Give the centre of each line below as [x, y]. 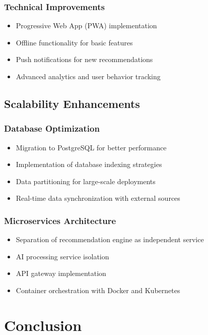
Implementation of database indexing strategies [89, 164]
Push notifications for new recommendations [84, 59]
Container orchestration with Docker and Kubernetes [98, 290]
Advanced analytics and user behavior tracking [88, 76]
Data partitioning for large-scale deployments [86, 181]
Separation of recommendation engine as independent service [110, 239]
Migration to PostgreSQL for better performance [91, 147]
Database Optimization [52, 128]
